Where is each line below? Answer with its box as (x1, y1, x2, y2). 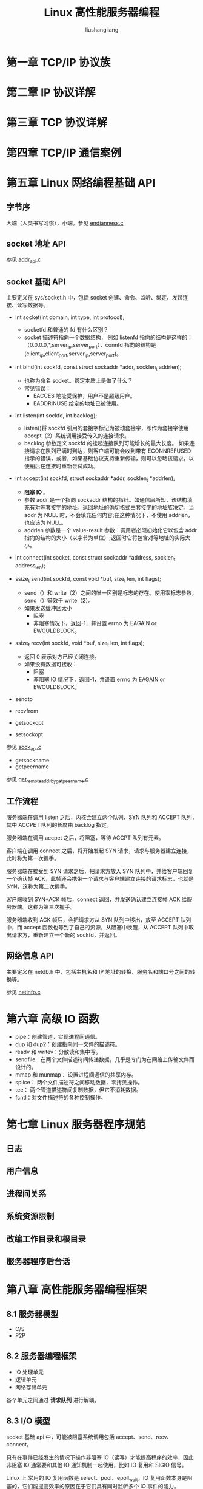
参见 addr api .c (6, 256, 41, 265)
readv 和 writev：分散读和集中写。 (15, 1049, 101, 1056)
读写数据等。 (16, 301, 49, 309)
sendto (15, 696, 33, 703)
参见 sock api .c (6, 744, 41, 752)
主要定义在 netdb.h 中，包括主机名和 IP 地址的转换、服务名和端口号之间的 (6, 968, 190, 975)
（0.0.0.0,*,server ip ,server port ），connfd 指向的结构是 (24, 341, 156, 350)
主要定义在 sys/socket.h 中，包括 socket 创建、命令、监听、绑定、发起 (6, 293, 183, 301)
